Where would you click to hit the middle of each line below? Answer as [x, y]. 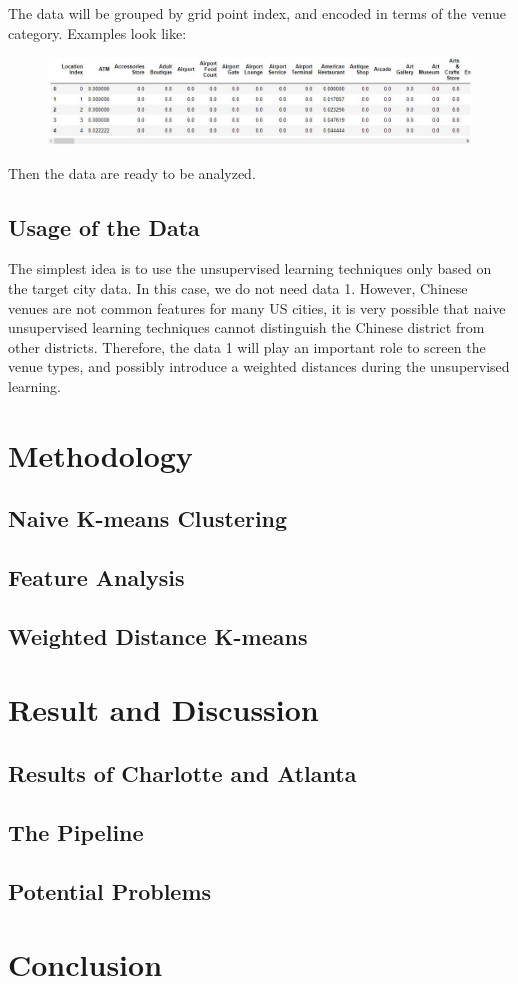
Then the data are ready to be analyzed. [132, 172]
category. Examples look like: [97, 32]
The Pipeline [76, 831]
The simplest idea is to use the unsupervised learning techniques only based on [250, 268]
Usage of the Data [104, 226]
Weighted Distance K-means [158, 635]
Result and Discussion [163, 709]
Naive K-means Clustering [148, 518]
